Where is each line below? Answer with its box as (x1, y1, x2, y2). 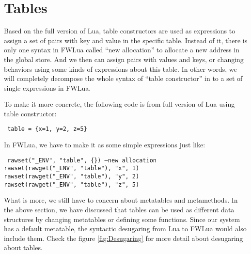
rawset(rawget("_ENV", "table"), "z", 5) (4, 181, 140, 188)
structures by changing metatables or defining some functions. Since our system (4, 214, 240, 224)
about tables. (4, 242, 43, 253)
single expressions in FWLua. (4, 82, 91, 93)
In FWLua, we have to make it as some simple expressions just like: (4, 140, 205, 150)
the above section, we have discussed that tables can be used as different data (4, 204, 235, 214)
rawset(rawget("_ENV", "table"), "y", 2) (4, 173, 140, 180)
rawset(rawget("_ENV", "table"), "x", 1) (4, 165, 140, 172)
